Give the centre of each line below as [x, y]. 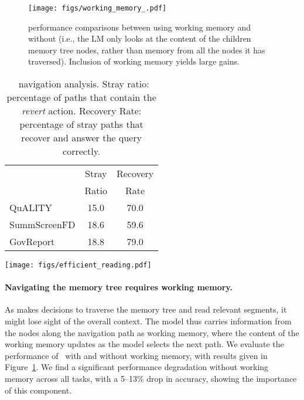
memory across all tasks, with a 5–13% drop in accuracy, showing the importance [151, 379]
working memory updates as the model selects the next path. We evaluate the [144, 344]
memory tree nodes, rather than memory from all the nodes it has [147, 50]
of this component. [38, 390]
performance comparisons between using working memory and [139, 27]
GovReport [32, 242]
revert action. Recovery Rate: [82, 111]
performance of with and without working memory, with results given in [136, 355]
